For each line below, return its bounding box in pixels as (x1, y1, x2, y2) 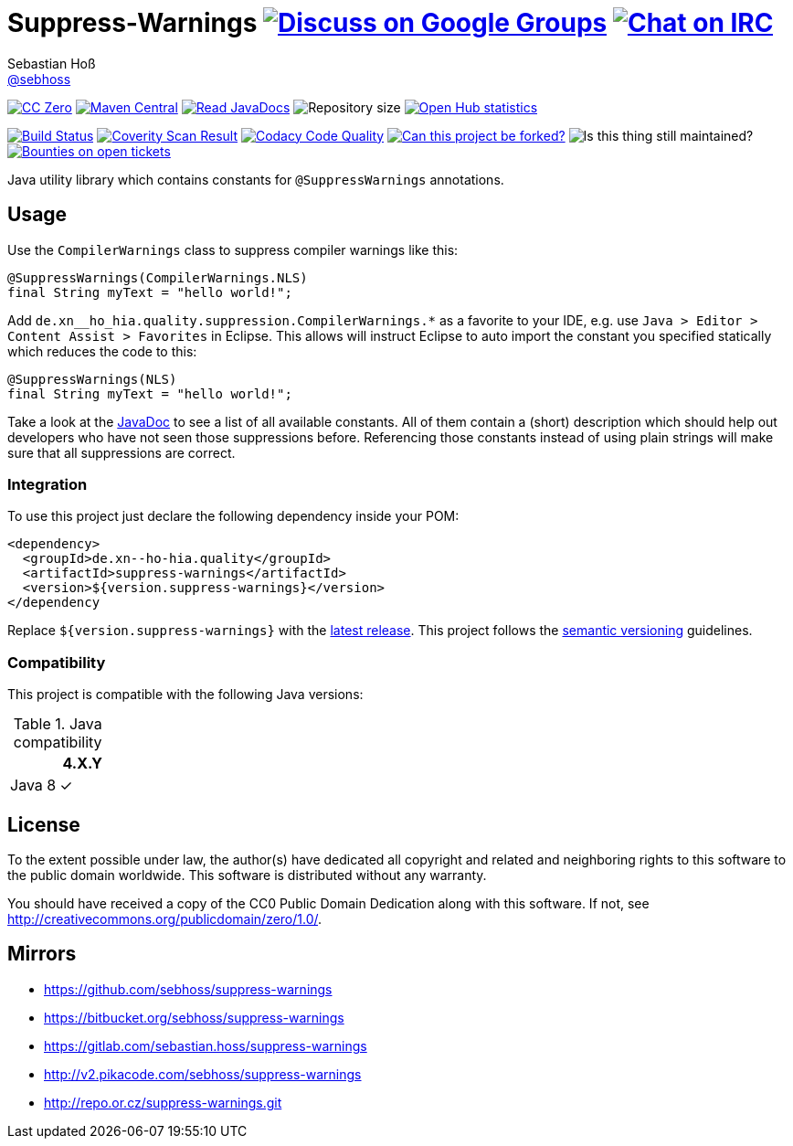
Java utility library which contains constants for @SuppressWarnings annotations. (7, 171, 504, 187)
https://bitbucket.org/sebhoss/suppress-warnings (44, 1009, 344, 1025)
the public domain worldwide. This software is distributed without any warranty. (7, 866, 487, 883)
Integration (7, 474, 88, 493)
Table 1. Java (13, 715, 102, 734)
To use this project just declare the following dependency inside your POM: (7, 508, 460, 525)
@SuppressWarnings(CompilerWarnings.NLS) (7, 270, 308, 285)
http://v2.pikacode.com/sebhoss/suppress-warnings (44, 1066, 362, 1082)
